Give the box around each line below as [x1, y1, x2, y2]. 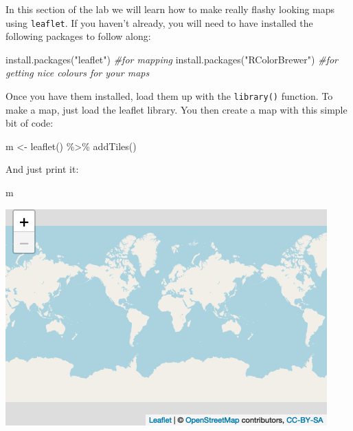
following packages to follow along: [5, 29, 151, 43]
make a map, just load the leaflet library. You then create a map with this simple [5, 102, 348, 116]
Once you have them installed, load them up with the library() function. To [5, 89, 333, 103]
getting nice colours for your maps [5, 65, 150, 80]
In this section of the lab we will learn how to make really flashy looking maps [5, 2, 335, 16]
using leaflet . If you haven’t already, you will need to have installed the [5, 15, 313, 30]
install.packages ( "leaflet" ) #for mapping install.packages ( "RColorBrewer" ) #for [5, 52, 338, 66]
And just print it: [5, 162, 79, 176]
